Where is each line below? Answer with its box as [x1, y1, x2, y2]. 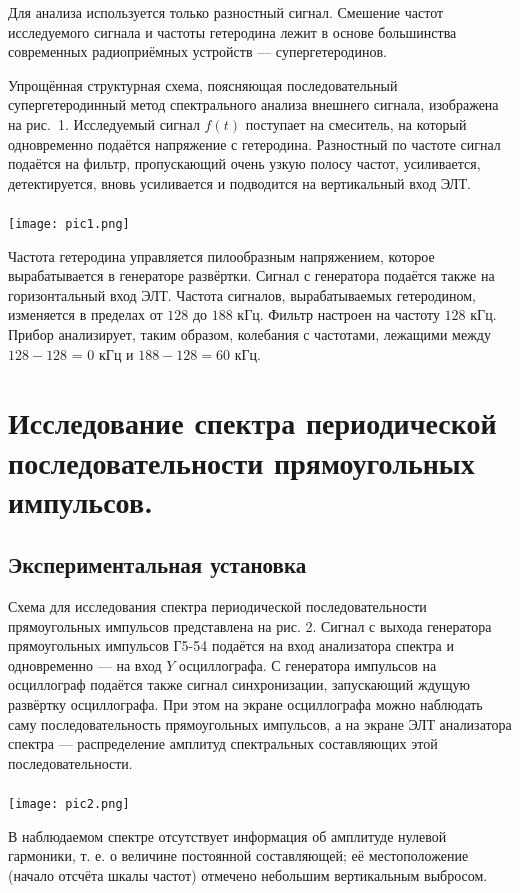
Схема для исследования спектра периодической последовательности [8, 596, 427, 617]
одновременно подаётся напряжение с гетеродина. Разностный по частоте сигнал [8, 133, 501, 154]
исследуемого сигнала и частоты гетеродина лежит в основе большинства [8, 21, 457, 42]
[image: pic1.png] [8, 216, 130, 231]
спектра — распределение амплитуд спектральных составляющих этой [8, 733, 438, 754]
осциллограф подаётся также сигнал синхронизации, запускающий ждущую [8, 674, 470, 695]
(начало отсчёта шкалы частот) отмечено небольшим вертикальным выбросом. [8, 864, 488, 885]
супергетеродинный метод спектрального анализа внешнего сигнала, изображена [8, 94, 499, 115]
